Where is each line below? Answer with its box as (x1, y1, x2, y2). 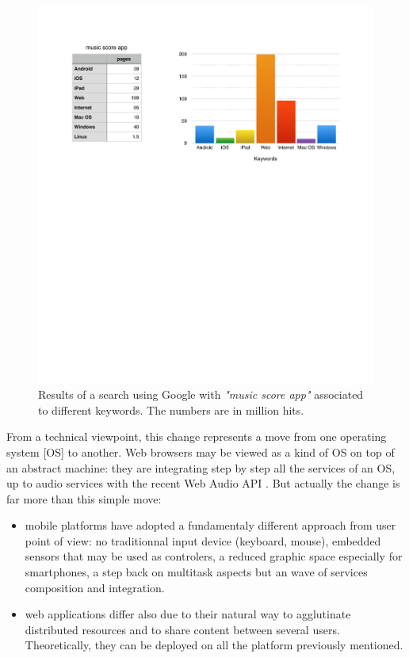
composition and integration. (25, 579, 165, 595)
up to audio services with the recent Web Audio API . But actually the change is (6, 475, 400, 492)
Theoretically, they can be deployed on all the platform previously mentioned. (25, 637, 403, 653)
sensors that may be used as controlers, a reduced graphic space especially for (25, 548, 403, 564)
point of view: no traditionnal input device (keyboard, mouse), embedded (25, 532, 381, 549)
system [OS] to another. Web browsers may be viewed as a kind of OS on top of (6, 443, 395, 460)
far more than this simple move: (6, 490, 162, 507)
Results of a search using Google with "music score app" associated (38, 386, 364, 403)
